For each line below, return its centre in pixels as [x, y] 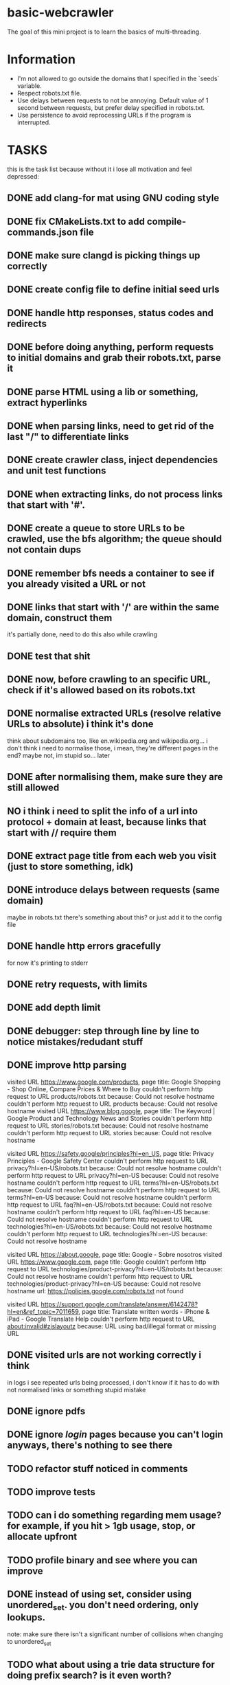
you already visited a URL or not [77, 584]
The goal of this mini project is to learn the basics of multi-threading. [104, 32]
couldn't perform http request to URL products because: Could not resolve [113, 1104]
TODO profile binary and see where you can [102, 1560]
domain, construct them [60, 617]
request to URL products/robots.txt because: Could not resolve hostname [111, 1096]
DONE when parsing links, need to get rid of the [111, 426]
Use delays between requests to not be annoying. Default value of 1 [113, 100]
